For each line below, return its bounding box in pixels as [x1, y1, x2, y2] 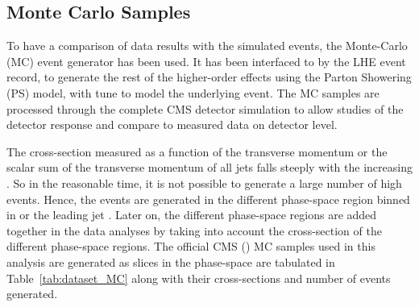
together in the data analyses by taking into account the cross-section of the [6, 222, 382, 239]
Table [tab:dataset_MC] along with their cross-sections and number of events [6, 269, 391, 286]
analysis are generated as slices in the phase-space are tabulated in [6, 253, 335, 270]
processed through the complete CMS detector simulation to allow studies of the [6, 100, 404, 117]
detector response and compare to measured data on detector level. [6, 116, 338, 133]
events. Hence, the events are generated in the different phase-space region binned [6, 190, 410, 207]
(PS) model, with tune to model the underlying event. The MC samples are [6, 84, 380, 101]
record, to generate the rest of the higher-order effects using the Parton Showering [6, 68, 412, 85]
